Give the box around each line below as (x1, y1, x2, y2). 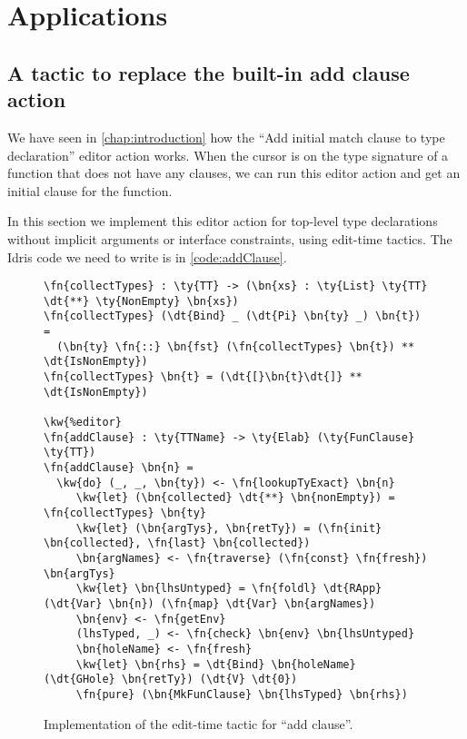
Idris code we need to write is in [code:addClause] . (7, 247, 287, 266)
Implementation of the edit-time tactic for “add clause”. (44, 714, 353, 733)
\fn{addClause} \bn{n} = (44, 461, 194, 474)
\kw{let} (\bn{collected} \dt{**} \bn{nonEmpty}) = (75, 491, 395, 505)
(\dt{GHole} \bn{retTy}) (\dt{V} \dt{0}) (44, 673, 298, 686)
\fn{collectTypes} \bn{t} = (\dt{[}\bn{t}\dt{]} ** (44, 370, 363, 384)
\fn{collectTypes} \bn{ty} (44, 506, 206, 519)
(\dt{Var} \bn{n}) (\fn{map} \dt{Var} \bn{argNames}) (44, 596, 376, 610)
